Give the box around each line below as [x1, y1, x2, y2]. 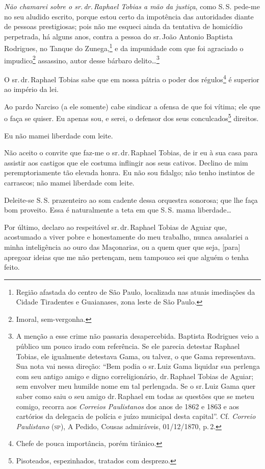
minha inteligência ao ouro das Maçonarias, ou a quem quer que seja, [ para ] [4, 241, 241, 252]
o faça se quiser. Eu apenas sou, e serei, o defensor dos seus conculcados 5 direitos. [4, 111, 259, 123]
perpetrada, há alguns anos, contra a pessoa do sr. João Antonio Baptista [4, 31, 233, 41]
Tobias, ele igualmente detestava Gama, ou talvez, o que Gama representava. [16, 350, 256, 361]
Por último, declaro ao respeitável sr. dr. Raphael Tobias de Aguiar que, [4, 221, 227, 232]
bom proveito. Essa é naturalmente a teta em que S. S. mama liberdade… [4, 204, 231, 215]
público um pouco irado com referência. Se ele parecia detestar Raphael [16, 341, 240, 351]
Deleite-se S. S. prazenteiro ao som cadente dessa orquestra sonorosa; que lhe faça [4, 194, 258, 205]
